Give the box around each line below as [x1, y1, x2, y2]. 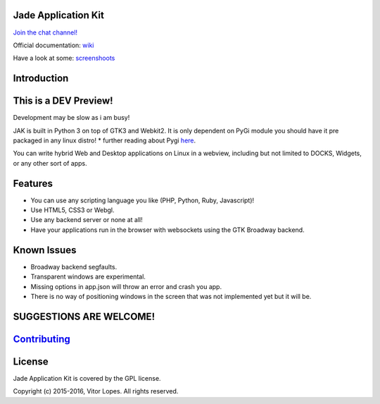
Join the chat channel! [13, 28, 77, 37]
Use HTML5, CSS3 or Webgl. [30, 206, 115, 214]
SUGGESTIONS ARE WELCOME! [13, 310, 155, 322]
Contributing [13, 333, 70, 345]
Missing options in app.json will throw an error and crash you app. [30, 282, 222, 290]
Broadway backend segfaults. [30, 262, 118, 271]
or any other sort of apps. [13, 159, 87, 167]
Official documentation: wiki [13, 41, 94, 49]
